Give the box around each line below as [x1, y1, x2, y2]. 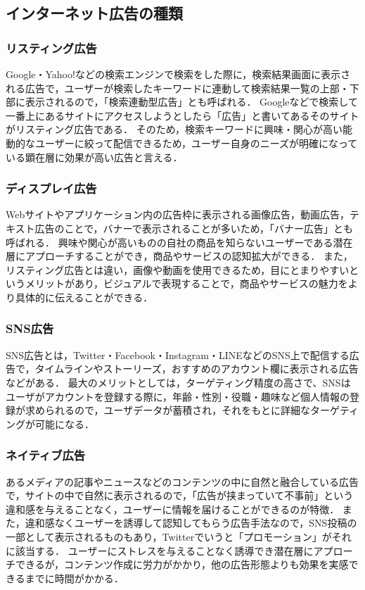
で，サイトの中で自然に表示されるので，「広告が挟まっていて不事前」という [6, 488, 354, 503]
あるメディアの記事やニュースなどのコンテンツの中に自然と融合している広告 [6, 474, 359, 489]
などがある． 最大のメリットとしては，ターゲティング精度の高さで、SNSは [6, 375, 351, 389]
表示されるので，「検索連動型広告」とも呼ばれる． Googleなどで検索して [25, 94, 358, 109]
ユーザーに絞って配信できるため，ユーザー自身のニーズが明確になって [34, 135, 358, 150]
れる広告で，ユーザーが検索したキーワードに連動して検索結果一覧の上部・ [6, 80, 350, 95]
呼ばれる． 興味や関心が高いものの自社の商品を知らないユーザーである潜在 [6, 234, 353, 249]
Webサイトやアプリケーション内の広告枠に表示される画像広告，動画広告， [6, 207, 350, 222]
